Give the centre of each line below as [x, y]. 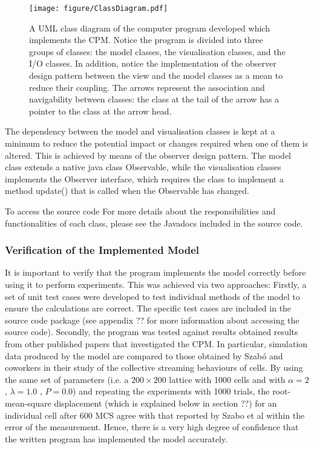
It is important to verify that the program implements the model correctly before [155, 272]
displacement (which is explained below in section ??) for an [165, 403]
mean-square [28, 403]
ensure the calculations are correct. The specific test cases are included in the [148, 308]
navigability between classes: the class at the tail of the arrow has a [154, 99]
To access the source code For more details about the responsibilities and [140, 211]
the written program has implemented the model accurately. [116, 438]
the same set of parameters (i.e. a [67, 379]
